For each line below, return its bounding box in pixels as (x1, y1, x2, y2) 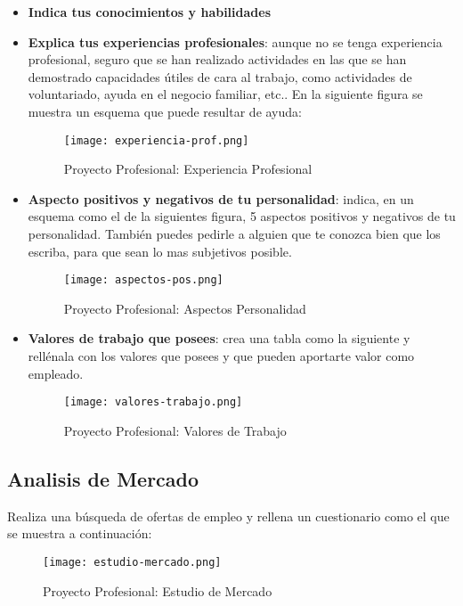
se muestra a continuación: (7, 524, 152, 543)
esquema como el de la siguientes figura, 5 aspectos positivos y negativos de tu (28, 207, 456, 225)
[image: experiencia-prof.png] (63, 134, 249, 147)
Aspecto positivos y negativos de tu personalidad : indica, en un (28, 189, 414, 208)
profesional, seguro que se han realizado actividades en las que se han (28, 50, 407, 69)
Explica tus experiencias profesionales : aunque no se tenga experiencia (28, 32, 443, 51)
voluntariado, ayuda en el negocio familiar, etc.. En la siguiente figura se (28, 85, 423, 103)
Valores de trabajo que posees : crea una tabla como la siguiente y (28, 329, 410, 348)
